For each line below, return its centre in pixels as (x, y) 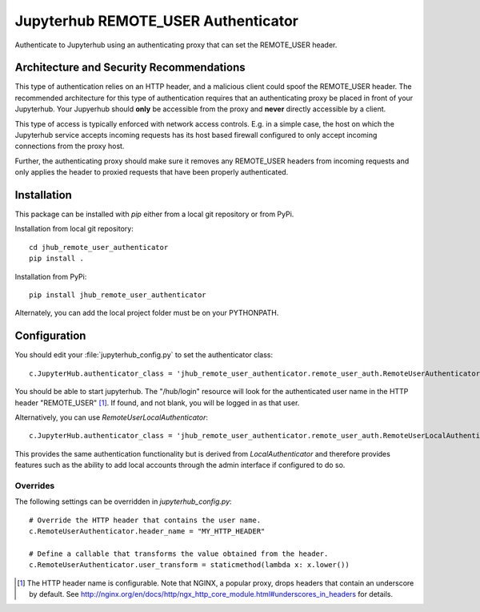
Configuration (50, 336)
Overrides (35, 485)
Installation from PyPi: (51, 276)
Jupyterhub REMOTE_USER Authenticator (157, 21)
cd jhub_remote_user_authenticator (99, 247)
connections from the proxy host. (70, 146)
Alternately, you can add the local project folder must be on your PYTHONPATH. (147, 313)
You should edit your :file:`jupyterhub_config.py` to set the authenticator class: (144, 355)
